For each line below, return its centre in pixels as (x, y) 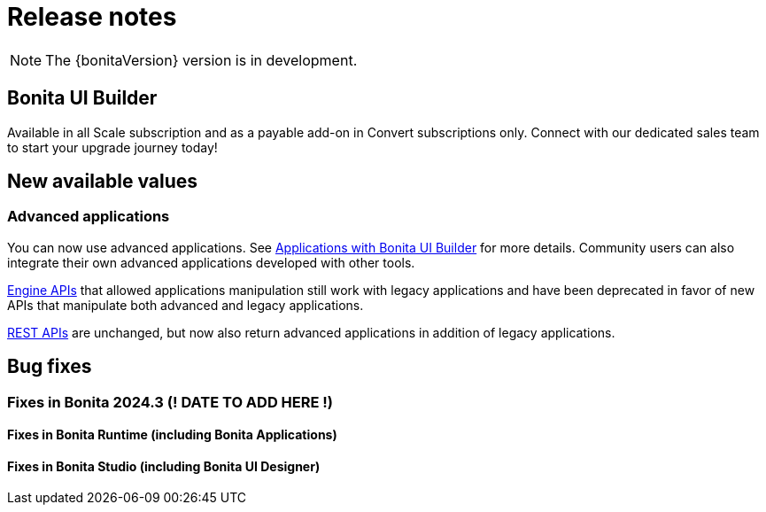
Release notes (92, 17)
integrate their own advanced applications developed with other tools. (211, 262)
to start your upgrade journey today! (112, 147)
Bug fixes (50, 367)
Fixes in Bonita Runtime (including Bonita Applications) (172, 435)
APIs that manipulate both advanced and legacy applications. (186, 305)
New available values (103, 182)
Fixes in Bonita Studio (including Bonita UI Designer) (164, 466)
